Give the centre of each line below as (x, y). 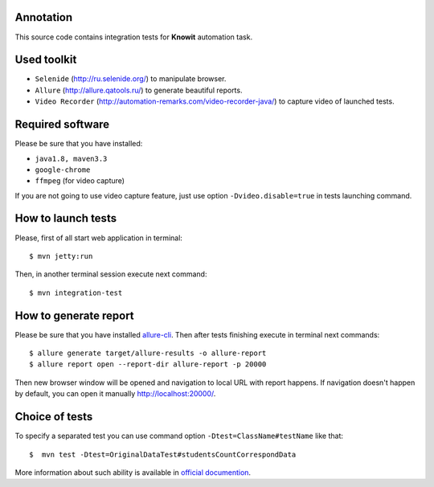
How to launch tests (66, 218)
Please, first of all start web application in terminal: (98, 238)
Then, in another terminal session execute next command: (111, 274)
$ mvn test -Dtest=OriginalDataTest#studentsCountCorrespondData (163, 454)
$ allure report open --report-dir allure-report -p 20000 (148, 364)
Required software (62, 125)
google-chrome (63, 170)
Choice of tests (54, 417)
